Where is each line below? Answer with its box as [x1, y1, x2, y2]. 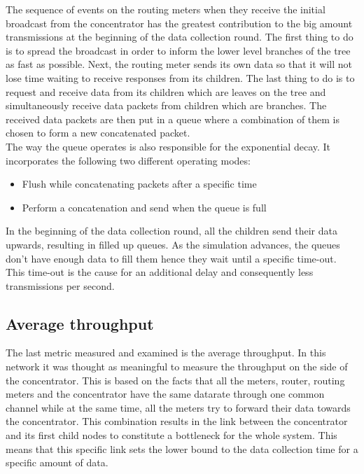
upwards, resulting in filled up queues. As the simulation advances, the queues [6, 237, 340, 251]
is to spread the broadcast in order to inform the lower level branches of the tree [6, 43, 351, 57]
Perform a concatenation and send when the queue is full [22, 200, 267, 214]
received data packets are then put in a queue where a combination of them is [6, 111, 340, 126]
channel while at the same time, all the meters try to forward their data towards [6, 400, 351, 414]
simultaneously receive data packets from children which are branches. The [6, 98, 327, 113]
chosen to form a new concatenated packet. [6, 125, 190, 140]
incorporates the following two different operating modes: [6, 153, 251, 167]
